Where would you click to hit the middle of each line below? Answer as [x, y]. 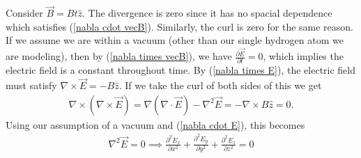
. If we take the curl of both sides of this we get [220, 85]
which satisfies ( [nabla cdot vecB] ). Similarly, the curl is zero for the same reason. [180, 26]
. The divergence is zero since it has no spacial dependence [207, 13]
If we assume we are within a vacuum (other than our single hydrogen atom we [175, 40]
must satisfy [31, 85]
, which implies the [303, 56]
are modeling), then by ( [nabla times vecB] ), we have [119, 56]
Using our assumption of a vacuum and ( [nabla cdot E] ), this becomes [155, 124]
